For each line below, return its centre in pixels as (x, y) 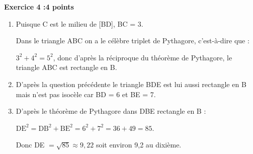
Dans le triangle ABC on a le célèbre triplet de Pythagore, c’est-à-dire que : (133, 41)
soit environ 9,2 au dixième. (139, 145)
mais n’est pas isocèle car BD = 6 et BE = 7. (86, 94)
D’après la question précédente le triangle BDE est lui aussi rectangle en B (131, 84)
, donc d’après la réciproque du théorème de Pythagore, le (143, 57)
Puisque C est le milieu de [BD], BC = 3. (79, 23)
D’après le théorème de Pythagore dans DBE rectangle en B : (111, 111)
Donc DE (30, 145)
